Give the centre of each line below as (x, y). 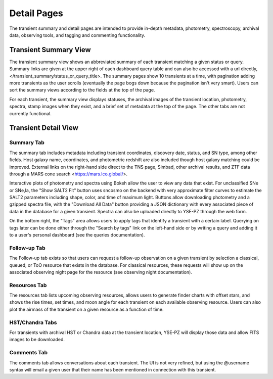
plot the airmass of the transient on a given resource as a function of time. (86, 309)
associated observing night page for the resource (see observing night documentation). (101, 272)
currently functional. (30, 113)
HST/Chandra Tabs (33, 322)
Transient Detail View (44, 128)
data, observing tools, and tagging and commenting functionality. (77, 35)
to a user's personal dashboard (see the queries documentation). (77, 235)
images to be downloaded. (37, 340)
